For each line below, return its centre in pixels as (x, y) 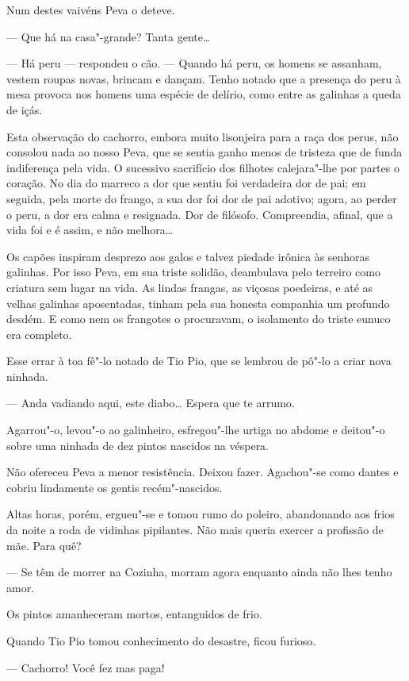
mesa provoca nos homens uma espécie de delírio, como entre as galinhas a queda (204, 94)
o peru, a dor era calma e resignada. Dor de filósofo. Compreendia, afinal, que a (200, 214)
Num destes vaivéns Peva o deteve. (91, 10)
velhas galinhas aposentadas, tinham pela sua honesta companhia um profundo (198, 303)
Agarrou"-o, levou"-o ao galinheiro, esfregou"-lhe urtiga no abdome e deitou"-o (196, 430)
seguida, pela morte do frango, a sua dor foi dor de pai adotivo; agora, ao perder (202, 198)
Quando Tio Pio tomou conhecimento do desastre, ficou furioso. (161, 641)
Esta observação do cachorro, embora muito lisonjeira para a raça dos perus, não (203, 136)
